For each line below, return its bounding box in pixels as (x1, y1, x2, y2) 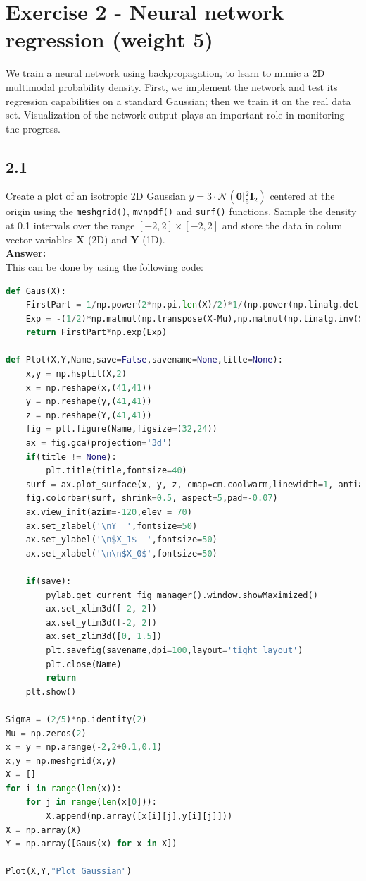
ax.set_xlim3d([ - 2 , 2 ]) (46, 604, 157, 614)
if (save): (25, 576, 72, 586)
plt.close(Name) (46, 659, 122, 669)
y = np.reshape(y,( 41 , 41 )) (25, 396, 152, 407)
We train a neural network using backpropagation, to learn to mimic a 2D (6, 66, 325, 80)
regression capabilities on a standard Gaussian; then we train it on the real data (6, 93, 351, 108)
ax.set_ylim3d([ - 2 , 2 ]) (46, 617, 157, 628)
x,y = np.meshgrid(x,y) (6, 755, 117, 766)
